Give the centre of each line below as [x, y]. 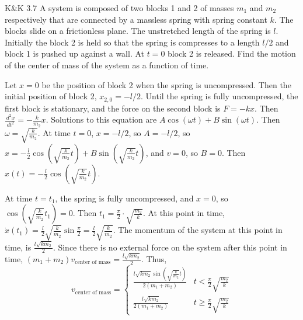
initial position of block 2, [51, 96]
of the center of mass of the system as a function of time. [107, 65]
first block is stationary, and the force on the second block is [113, 108]
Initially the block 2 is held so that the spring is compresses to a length [132, 42]
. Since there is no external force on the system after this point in [170, 247]
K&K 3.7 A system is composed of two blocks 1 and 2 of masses [119, 8]
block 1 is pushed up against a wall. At [75, 53]
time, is [18, 247]
